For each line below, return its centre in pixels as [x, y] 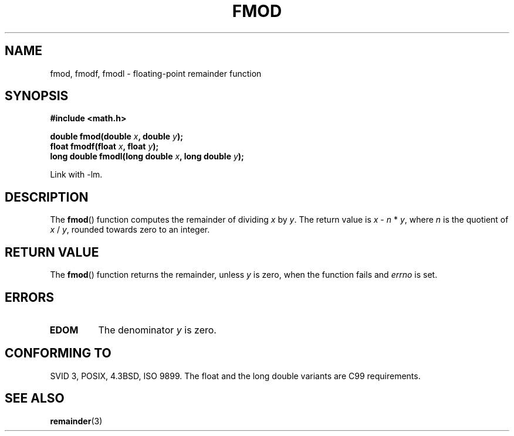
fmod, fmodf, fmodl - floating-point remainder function [156, 73]
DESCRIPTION [47, 197]
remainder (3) [76, 421]
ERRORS [30, 297]
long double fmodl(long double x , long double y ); [147, 156]
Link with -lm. [76, 175]
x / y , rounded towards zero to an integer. [130, 230]
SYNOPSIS [37, 96]
